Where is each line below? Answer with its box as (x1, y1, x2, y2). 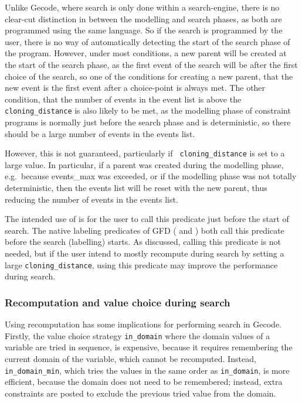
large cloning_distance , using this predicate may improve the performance (5, 258, 278, 271)
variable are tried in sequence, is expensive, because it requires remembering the (5, 341, 293, 353)
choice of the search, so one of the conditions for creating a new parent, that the (5, 70, 293, 82)
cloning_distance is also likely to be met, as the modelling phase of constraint (5, 104, 291, 117)
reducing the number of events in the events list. (5, 193, 178, 205)
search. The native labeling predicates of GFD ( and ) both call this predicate (5, 224, 284, 236)
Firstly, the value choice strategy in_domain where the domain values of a (5, 329, 270, 341)
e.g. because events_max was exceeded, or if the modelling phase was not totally (5, 170, 297, 182)
